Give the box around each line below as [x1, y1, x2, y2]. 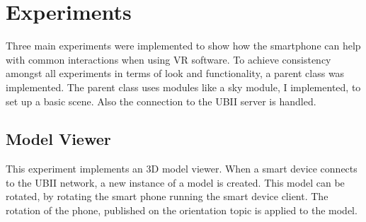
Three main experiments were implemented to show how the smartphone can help [6, 38, 361, 53]
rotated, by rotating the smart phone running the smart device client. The [6, 189, 328, 204]
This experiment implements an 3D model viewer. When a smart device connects [6, 161, 358, 176]
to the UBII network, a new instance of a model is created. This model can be [6, 175, 345, 189]
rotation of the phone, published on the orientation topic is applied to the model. [6, 203, 358, 218]
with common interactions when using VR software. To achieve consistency [6, 52, 331, 66]
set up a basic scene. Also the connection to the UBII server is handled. [6, 93, 316, 108]
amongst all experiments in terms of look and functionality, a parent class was [6, 66, 345, 81]
